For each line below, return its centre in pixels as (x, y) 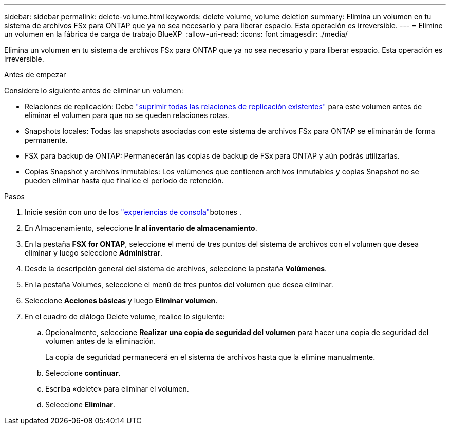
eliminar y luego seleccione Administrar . (94, 253)
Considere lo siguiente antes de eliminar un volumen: (94, 91)
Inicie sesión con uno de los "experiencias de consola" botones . (133, 212)
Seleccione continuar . (83, 373)
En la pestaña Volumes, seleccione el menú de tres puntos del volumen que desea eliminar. (179, 285)
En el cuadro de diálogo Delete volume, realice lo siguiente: (125, 316)
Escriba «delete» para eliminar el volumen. (117, 389)
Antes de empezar (35, 75)
